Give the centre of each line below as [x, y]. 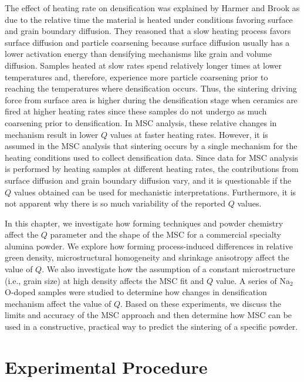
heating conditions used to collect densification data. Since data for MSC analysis [151, 157]
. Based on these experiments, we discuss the [201, 303]
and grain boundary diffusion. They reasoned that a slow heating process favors [148, 31]
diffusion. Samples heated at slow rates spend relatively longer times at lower [143, 65]
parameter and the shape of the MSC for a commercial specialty [166, 234]
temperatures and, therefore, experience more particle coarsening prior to [136, 77]
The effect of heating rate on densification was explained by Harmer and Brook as [152, 8]
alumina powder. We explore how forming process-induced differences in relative [149, 246]
